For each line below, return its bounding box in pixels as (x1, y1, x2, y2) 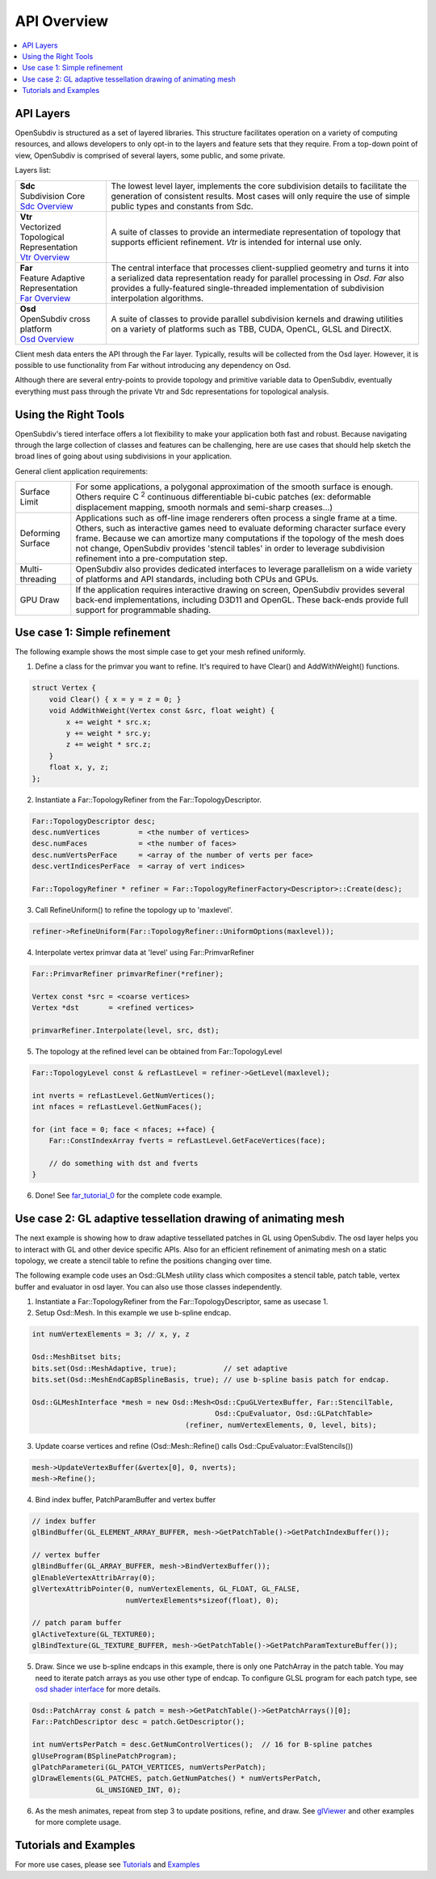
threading (19, 573, 57, 585)
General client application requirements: (15, 466, 149, 476)
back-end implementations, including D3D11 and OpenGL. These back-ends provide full (75, 594, 409, 606)
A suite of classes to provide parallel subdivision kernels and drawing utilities (111, 313, 404, 324)
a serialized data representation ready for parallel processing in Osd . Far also (111, 272, 405, 283)
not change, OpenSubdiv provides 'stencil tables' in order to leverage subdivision (75, 543, 385, 554)
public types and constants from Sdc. (111, 201, 254, 212)
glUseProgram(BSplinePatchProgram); (31, 1751, 178, 1760)
